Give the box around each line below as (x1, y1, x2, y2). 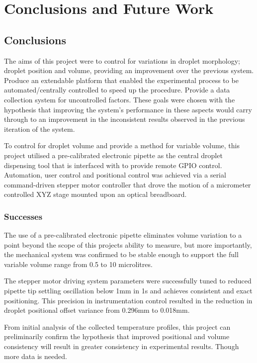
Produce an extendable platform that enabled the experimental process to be (4, 75, 239, 85)
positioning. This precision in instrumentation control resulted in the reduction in (4, 295, 253, 305)
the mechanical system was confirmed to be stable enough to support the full (4, 249, 239, 260)
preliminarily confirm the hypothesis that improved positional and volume (4, 331, 230, 342)
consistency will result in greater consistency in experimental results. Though (4, 341, 239, 352)
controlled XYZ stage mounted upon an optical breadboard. (4, 189, 187, 199)
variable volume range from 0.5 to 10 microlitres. (4, 259, 153, 269)
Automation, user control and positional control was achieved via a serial (4, 170, 226, 180)
